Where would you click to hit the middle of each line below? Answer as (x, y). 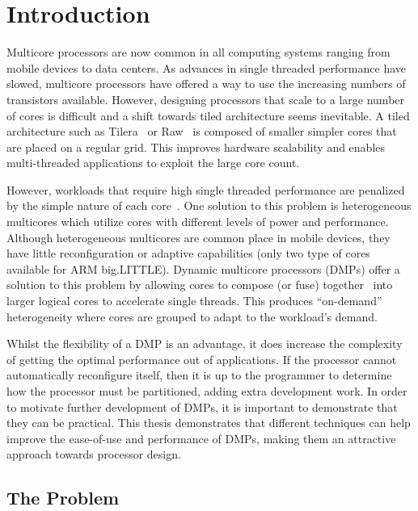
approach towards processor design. (94, 454)
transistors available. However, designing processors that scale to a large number (206, 99)
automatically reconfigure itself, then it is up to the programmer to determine (199, 375)
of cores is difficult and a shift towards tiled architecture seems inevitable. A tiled (208, 115)
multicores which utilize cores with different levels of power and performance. (198, 222)
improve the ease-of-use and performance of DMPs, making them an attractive (201, 438)
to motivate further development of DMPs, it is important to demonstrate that (202, 406)
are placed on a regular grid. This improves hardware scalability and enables (196, 147)
